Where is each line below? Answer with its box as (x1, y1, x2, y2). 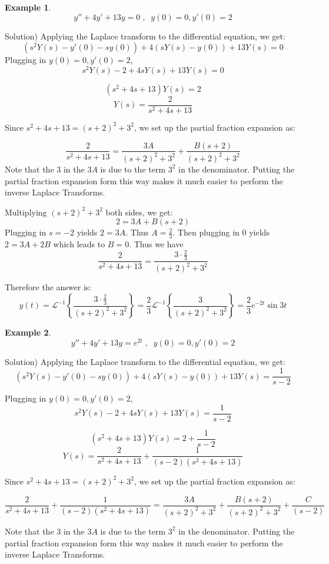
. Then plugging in (172, 226, 240, 238)
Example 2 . (5, 326, 51, 339)
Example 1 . (5, 1, 51, 13)
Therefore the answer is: (5, 281, 92, 293)
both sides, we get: (105, 205, 173, 218)
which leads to (53, 238, 105, 250)
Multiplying (5, 205, 47, 218)
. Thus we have (129, 238, 184, 250)
